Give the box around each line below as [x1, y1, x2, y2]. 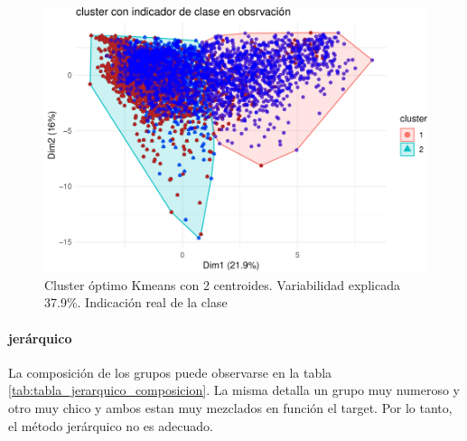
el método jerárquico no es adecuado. [8, 416, 213, 435]
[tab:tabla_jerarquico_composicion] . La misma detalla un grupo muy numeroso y [8, 380, 460, 399]
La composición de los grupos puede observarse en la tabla [8, 362, 332, 381]
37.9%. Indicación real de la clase [44, 293, 228, 312]
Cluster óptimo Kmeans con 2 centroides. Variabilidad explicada [44, 275, 400, 294]
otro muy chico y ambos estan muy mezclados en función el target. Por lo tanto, [8, 398, 453, 417]
